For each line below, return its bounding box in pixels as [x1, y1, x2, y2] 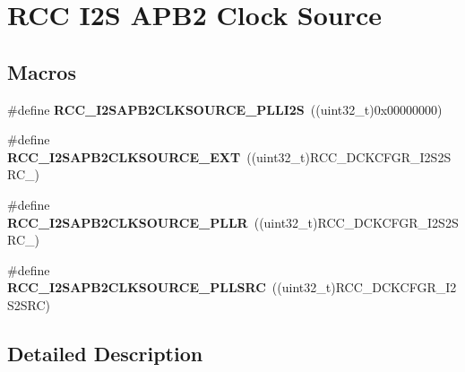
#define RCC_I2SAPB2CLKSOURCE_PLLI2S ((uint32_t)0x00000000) [7, 99, 443, 118]
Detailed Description [7, 339, 203, 367]
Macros [7, 57, 76, 85]
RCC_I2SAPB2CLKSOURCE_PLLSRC [7, 278, 266, 297]
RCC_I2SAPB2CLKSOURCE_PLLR [7, 212, 248, 231]
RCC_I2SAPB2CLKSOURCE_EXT [7, 147, 241, 166]
